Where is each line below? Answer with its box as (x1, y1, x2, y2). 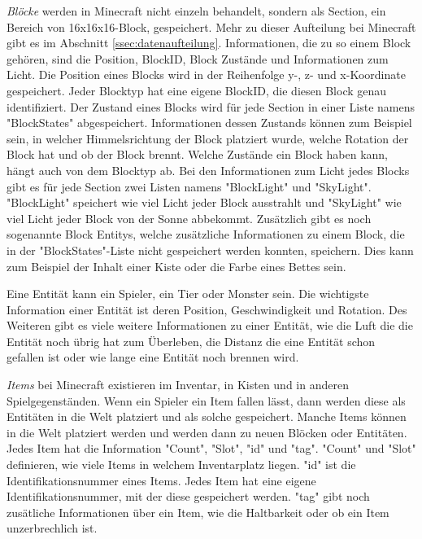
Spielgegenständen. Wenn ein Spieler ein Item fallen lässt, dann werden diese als (7, 392, 406, 409)
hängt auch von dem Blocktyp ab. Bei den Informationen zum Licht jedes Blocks (7, 161, 410, 178)
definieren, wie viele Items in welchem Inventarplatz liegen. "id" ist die (7, 456, 356, 473)
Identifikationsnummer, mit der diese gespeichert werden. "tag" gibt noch (7, 488, 370, 505)
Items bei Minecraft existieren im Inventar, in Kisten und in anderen (7, 376, 349, 393)
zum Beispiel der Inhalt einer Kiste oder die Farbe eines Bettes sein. (7, 257, 346, 274)
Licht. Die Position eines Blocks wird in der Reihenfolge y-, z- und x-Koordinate (7, 66, 406, 83)
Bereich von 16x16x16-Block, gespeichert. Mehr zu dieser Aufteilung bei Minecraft (7, 18, 416, 35)
